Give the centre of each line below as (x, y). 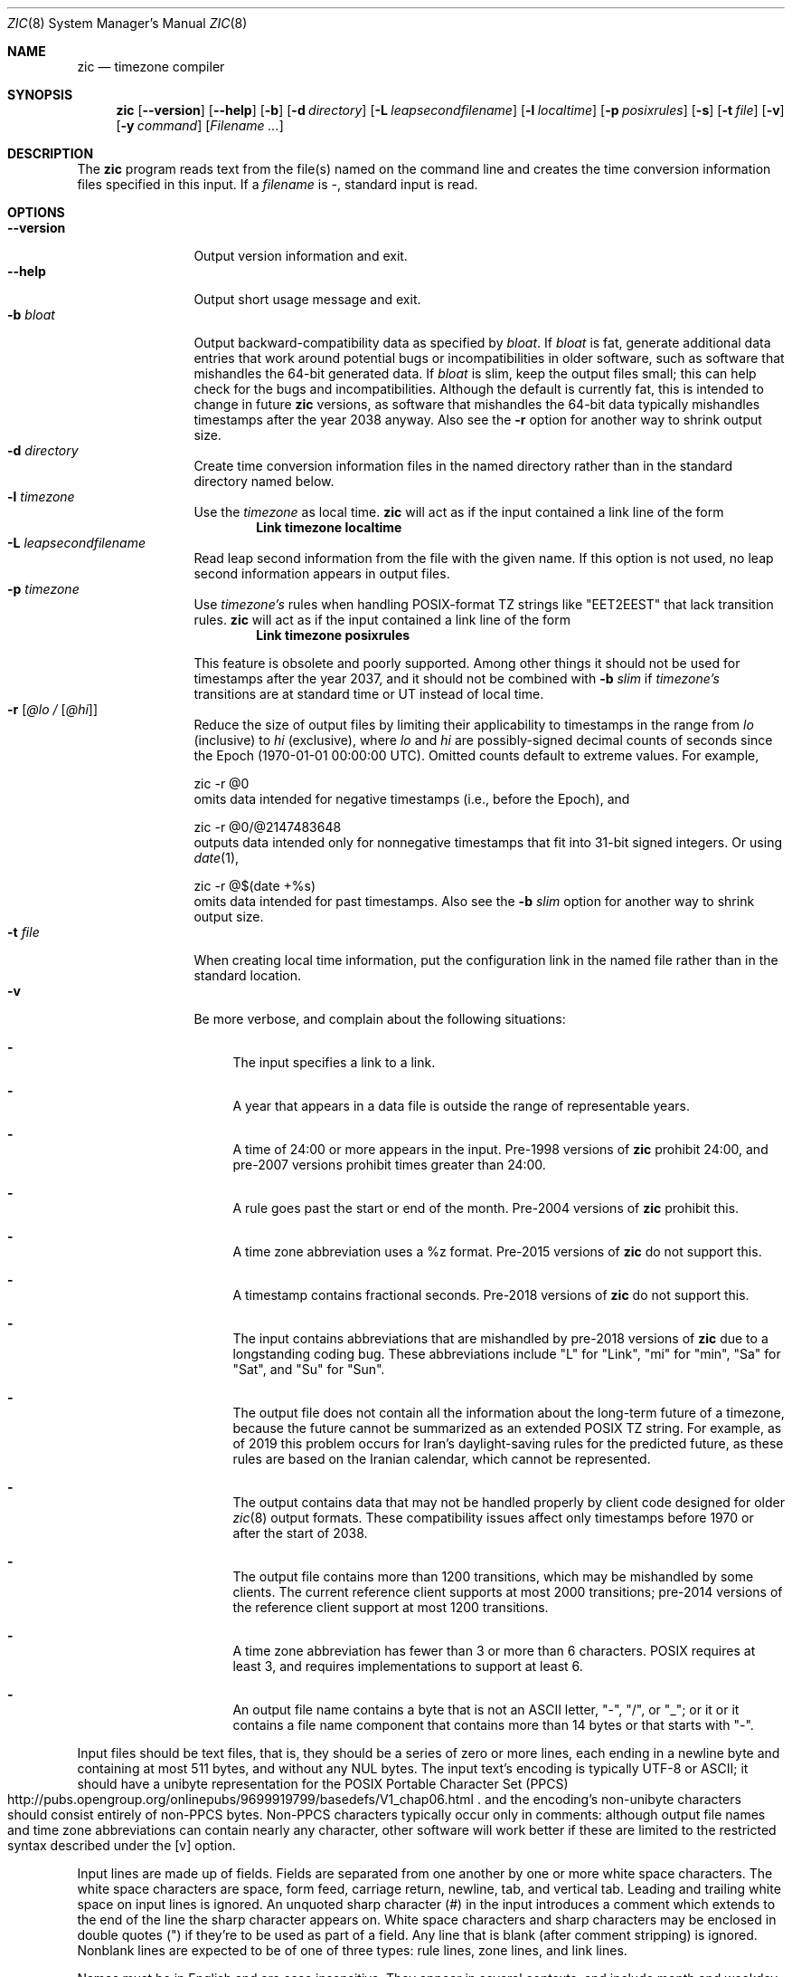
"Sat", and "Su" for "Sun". (309, 1369)
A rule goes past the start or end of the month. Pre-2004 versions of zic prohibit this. (486, 1208)
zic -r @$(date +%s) (255, 886)
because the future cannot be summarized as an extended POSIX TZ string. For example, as (507, 1428)
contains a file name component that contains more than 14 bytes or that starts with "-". (493, 1725)
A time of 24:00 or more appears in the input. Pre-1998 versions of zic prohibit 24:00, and (500, 1149)
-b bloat (31, 315)
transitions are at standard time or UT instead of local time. (369, 694)
